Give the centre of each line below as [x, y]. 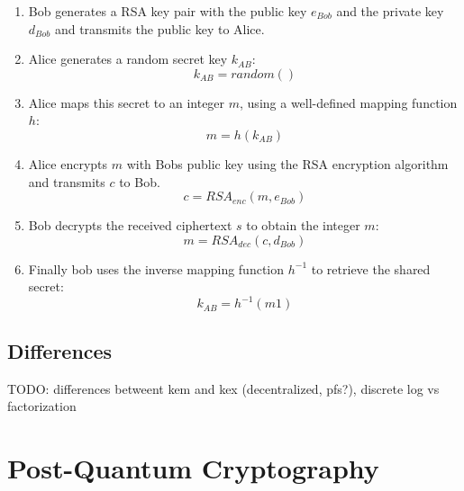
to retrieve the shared [371, 268]
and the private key [390, 11]
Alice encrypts [68, 163]
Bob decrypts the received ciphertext [130, 225]
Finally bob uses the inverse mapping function [156, 268]
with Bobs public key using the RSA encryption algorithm [287, 163]
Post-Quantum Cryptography [193, 468]
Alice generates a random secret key [128, 59]
